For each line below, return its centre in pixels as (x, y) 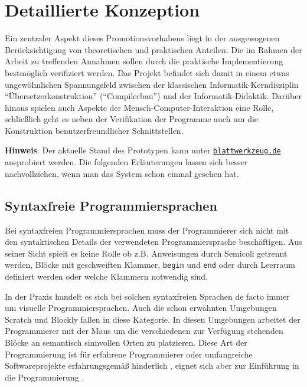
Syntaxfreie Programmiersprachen (111, 205)
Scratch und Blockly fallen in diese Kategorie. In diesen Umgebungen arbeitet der (153, 319)
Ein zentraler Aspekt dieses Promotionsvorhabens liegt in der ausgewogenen (142, 38)
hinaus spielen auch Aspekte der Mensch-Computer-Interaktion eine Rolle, (139, 107)
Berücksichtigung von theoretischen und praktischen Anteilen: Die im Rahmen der (153, 49)
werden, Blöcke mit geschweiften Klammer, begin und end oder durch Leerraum (150, 265)
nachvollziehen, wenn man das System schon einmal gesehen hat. (122, 173)
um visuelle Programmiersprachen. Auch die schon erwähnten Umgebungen (141, 308)
